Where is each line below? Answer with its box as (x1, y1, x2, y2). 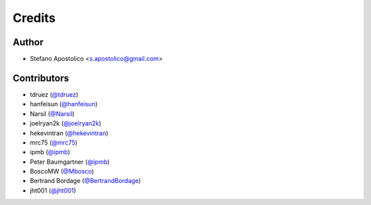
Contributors (12, 72, 69, 84)
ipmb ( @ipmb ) (30, 148, 71, 156)
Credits (12, 10, 56, 25)
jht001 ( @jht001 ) (30, 186, 76, 195)
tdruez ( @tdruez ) (30, 90, 79, 99)
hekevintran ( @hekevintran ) (30, 129, 109, 137)
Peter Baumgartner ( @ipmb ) (30, 158, 110, 166)
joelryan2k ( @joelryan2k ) (30, 119, 102, 128)
